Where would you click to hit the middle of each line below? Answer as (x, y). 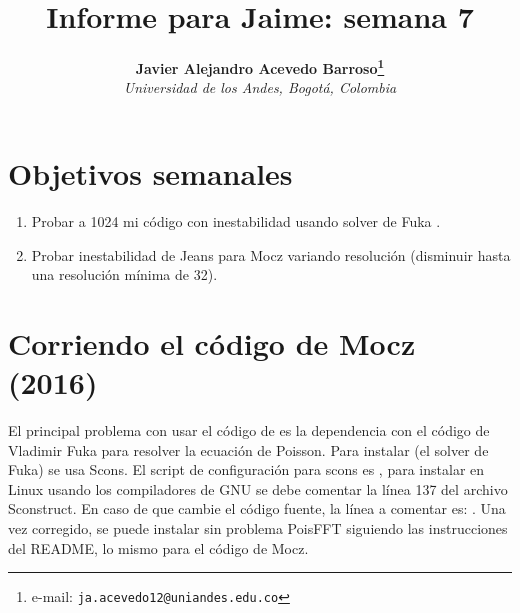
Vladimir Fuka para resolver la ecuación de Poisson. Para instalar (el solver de (248, 449)
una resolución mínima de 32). (124, 274)
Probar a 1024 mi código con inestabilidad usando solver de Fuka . (236, 220)
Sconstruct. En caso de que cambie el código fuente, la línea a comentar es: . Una (257, 508)
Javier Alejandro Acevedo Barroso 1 (260, 66)
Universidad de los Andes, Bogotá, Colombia (260, 87)
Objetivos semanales (150, 172)
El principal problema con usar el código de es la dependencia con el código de (249, 430)
